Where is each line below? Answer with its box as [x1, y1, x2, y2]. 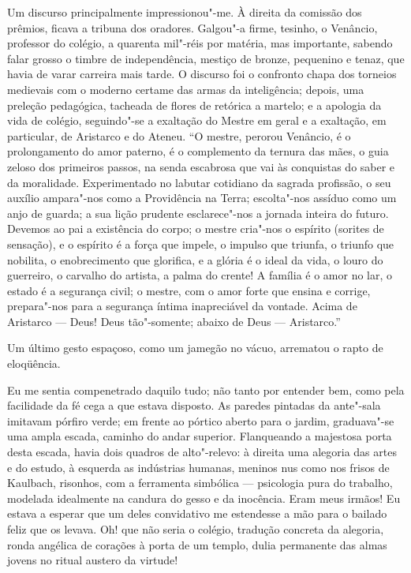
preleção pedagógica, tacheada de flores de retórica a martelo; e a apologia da [7, 96, 382, 113]
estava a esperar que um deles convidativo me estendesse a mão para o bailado [7, 505, 387, 522]
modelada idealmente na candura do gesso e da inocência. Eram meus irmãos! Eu [7, 489, 401, 506]
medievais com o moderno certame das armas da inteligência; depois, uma [7, 81, 364, 97]
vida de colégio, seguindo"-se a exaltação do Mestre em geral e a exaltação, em [7, 112, 387, 129]
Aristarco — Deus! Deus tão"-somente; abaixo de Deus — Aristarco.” [7, 313, 341, 329]
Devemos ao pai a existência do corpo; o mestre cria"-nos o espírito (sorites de [7, 220, 384, 237]
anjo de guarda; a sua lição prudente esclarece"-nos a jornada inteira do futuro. [7, 204, 389, 221]
